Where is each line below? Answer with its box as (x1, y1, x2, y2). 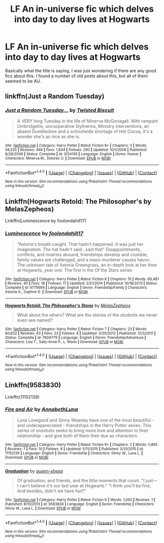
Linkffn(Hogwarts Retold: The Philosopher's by (5, 198, 152, 205)
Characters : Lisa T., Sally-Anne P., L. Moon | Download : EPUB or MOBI (5, 339, 123, 344)
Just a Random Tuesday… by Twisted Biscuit (5, 107, 114, 114)
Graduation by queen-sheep (5, 468, 63, 474)
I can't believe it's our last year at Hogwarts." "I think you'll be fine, (17, 483, 151, 488)
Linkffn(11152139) (5, 394, 40, 400)
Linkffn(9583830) (5, 381, 61, 389)
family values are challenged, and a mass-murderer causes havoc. (17, 257, 151, 262)
